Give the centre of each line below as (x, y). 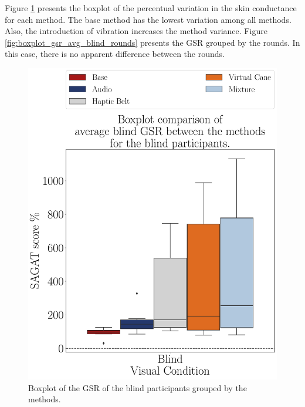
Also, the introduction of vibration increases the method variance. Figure (136, 31)
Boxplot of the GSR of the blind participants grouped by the (138, 387)
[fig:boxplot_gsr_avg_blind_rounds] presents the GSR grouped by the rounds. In (152, 42)
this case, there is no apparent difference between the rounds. (115, 54)
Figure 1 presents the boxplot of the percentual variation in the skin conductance (151, 8)
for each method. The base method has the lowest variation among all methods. (148, 19)
